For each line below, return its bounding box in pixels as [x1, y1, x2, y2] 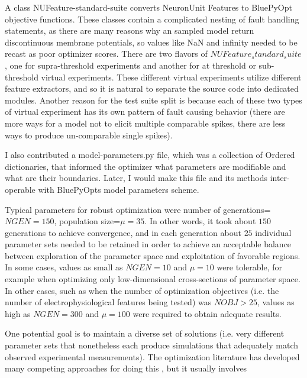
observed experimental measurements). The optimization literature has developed [5, 350, 300, 363]
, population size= [54, 215, 121, 227]
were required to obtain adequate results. [133, 307, 282, 319]
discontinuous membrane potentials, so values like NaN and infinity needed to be [5, 35, 298, 48]
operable [5, 183, 35, 195]
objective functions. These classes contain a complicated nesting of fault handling [5, 12, 299, 25]
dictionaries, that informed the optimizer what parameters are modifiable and [5, 160, 286, 172]
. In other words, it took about [144, 215, 256, 227]
